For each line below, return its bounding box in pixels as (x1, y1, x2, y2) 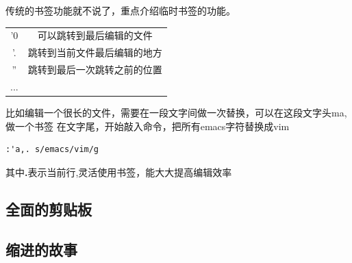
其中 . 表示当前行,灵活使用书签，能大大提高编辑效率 (5, 164, 232, 179)
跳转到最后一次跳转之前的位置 (27, 62, 162, 77)
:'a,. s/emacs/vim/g (5, 145, 99, 155)
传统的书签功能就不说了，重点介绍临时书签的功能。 (5, 3, 236, 17)
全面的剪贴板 (5, 198, 92, 219)
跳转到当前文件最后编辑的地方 (27, 45, 162, 60)
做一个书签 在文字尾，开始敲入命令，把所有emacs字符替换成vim (5, 118, 290, 133)
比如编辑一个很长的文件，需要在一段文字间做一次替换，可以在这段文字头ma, (5, 105, 347, 119)
